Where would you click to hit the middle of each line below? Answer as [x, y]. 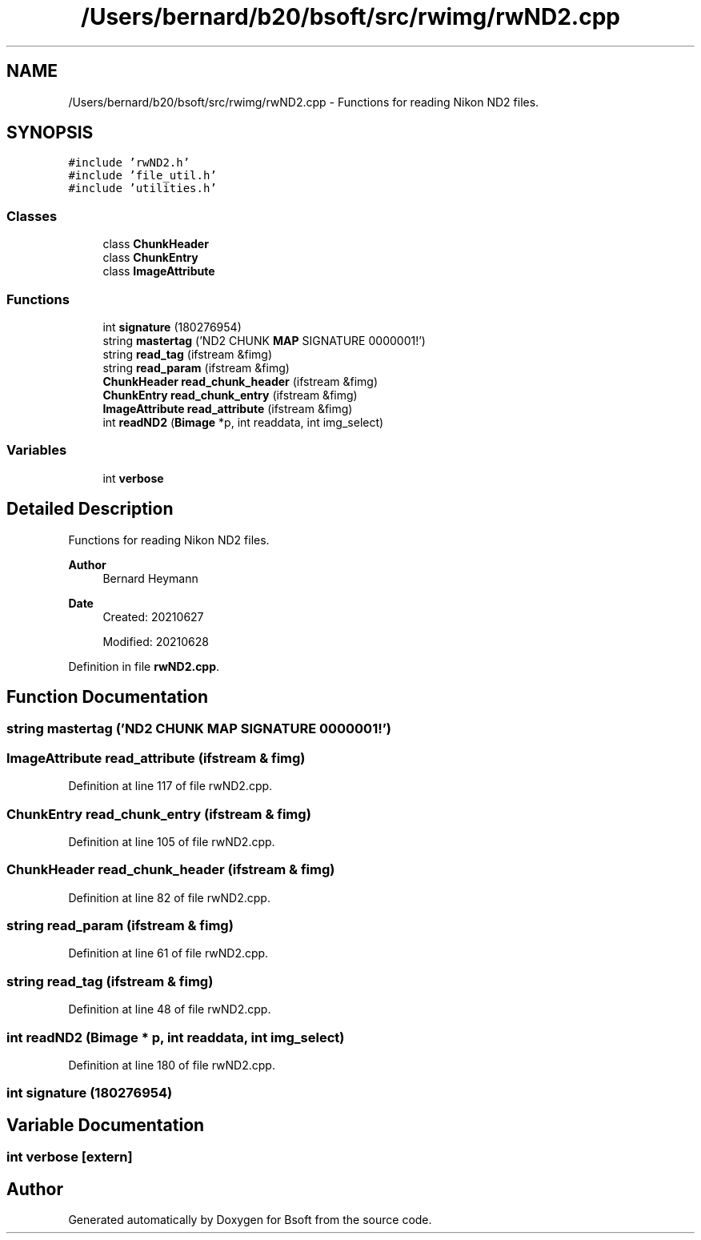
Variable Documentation [106, 1125]
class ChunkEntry [150, 258]
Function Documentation [107, 696]
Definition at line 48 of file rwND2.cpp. [170, 1009]
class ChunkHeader [156, 244]
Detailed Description [90, 509]
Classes [32, 216]
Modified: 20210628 [156, 641]
